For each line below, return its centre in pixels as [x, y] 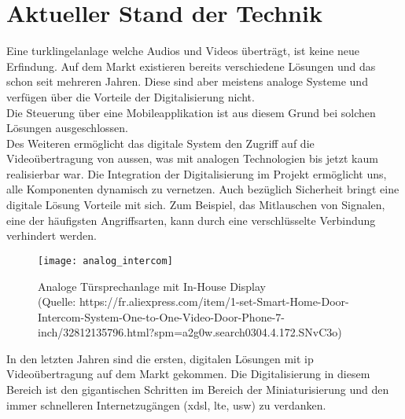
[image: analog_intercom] [105, 261]
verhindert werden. [52, 235]
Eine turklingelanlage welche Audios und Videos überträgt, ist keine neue [183, 51]
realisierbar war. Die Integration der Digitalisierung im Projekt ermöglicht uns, [197, 173]
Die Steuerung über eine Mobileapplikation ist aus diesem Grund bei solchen [191, 112]
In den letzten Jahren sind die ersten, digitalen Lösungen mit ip [160, 358]
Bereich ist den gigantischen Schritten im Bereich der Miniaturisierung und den [198, 390]
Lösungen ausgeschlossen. [67, 128]
